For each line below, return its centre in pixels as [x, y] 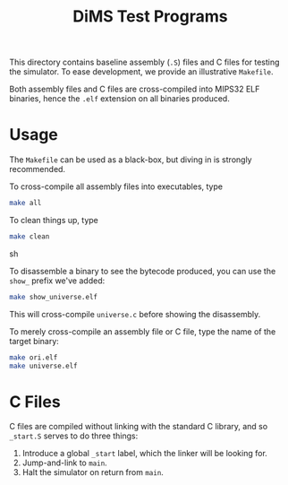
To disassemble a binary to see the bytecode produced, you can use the [143, 271]
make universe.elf [43, 366]
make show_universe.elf [54, 297]
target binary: [34, 341]
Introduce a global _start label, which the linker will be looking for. [145, 454]
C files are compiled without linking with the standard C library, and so [139, 427]
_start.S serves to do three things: [74, 436]
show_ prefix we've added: [57, 281]
